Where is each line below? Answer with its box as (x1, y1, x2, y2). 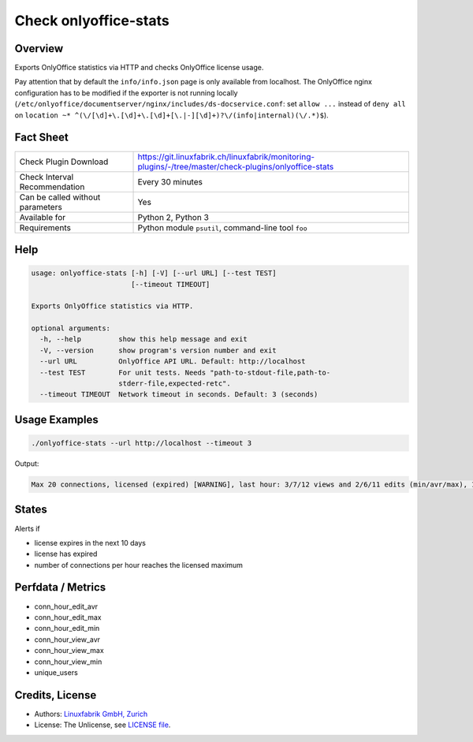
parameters (19, 201, 62, 212)
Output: (14, 459, 39, 468)
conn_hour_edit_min (34, 624, 100, 633)
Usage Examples (14, 412, 99, 426)
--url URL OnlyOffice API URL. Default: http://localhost (39, 357, 306, 366)
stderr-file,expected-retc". (118, 379, 232, 388)
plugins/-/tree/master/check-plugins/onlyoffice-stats (137, 161, 334, 172)
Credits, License (14, 688, 97, 702)
